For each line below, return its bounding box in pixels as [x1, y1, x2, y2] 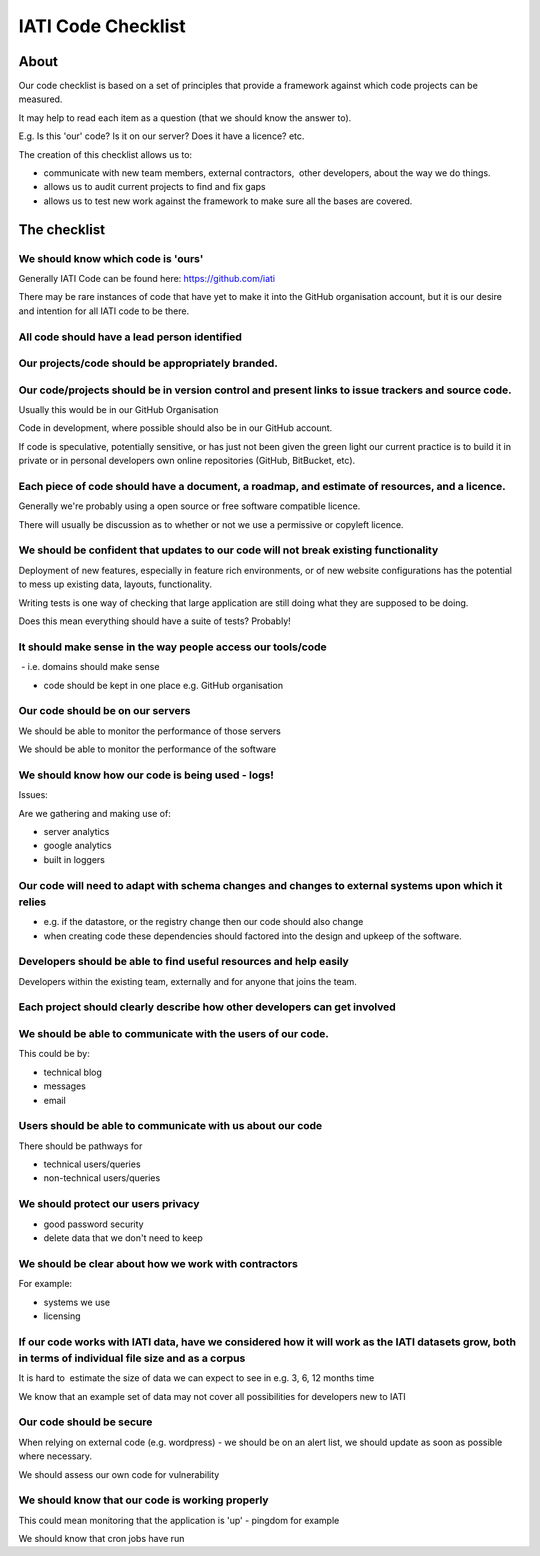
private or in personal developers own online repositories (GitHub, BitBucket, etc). [18, 455, 356, 467]
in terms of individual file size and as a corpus [18, 1351, 246, 1365]
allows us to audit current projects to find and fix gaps [43, 181, 266, 193]
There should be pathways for [18, 1140, 143, 1152]
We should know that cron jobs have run [18, 1533, 185, 1545]
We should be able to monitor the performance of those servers [18, 725, 282, 737]
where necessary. [18, 1450, 93, 1462]
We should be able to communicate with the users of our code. [18, 1026, 329, 1040]
